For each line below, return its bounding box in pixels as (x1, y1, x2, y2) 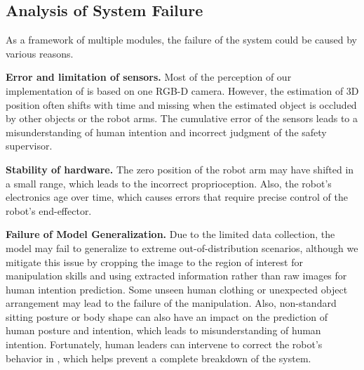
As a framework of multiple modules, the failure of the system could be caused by (6, 32, 357, 47)
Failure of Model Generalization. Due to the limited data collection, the (6, 227, 335, 242)
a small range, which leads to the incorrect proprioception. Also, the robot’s (6, 176, 332, 190)
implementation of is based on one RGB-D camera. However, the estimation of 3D (6, 83, 359, 98)
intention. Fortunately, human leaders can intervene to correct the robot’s (6, 337, 323, 352)
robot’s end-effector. (6, 203, 92, 218)
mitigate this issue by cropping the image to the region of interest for (6, 254, 303, 269)
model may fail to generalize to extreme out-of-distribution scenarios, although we (6, 240, 358, 255)
